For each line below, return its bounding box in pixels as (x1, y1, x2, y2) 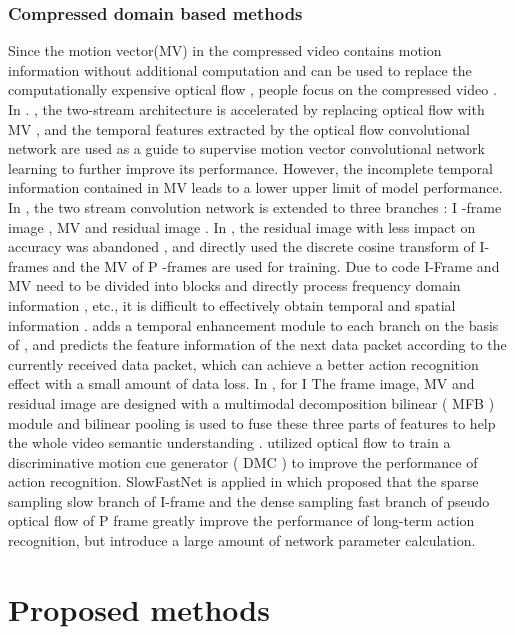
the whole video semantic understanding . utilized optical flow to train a (8, 432, 451, 453)
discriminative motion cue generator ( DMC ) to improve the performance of (8, 451, 478, 472)
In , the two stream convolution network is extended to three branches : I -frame (8, 196, 502, 217)
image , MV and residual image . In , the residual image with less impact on (8, 216, 476, 237)
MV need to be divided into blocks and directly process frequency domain (8, 275, 461, 296)
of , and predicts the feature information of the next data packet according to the (8, 334, 507, 355)
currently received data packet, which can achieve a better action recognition (8, 353, 479, 374)
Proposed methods (8, 588, 270, 629)
